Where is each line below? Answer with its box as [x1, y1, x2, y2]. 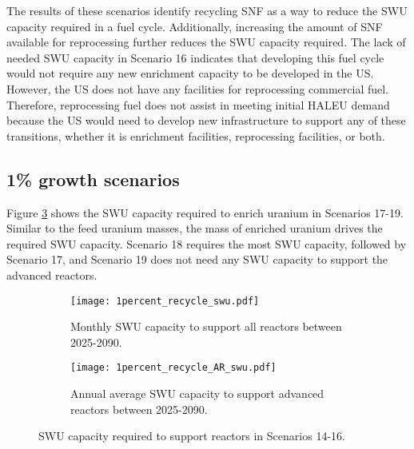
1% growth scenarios [6, 166, 180, 191]
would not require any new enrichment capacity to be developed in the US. [6, 65, 374, 81]
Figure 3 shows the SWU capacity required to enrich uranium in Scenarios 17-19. [6, 204, 404, 221]
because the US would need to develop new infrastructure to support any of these [6, 112, 406, 129]
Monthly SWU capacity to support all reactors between [70, 318, 342, 335]
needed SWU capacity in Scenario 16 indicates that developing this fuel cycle [6, 49, 384, 66]
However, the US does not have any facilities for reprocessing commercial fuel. [6, 80, 389, 97]
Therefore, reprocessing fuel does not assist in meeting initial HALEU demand [6, 96, 390, 113]
